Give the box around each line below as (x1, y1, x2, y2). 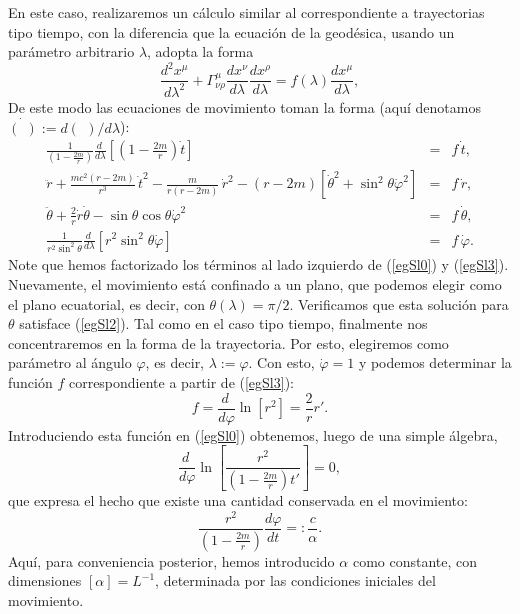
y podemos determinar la (358, 352, 512, 373)
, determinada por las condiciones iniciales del (155, 570, 436, 591)
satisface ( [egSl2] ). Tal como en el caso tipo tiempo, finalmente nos (19, 313, 428, 334)
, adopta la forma (147, 41, 254, 62)
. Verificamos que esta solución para (289, 293, 509, 314)
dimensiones (8, 570, 82, 591)
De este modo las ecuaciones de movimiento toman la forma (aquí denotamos (8, 96, 481, 117)
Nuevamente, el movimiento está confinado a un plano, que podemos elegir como (8, 274, 502, 295)
